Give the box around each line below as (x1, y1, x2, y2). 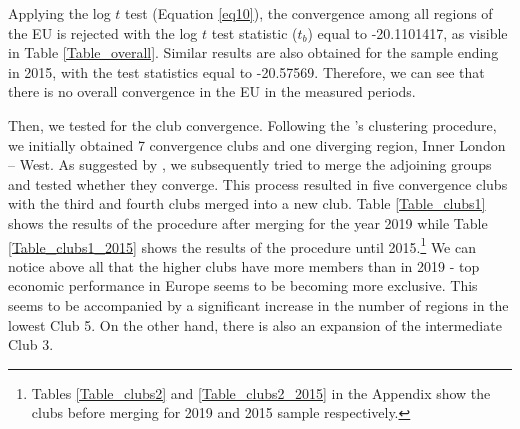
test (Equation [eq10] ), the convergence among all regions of (125, 3, 493, 23)
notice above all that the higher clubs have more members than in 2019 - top (8, 255, 480, 276)
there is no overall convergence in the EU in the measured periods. (8, 81, 416, 102)
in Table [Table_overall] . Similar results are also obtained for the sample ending (8, 42, 499, 63)
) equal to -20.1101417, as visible (307, 22, 508, 43)
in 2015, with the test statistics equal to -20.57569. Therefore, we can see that (8, 61, 485, 82)
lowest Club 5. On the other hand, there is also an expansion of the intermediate (8, 314, 502, 335)
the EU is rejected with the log (8, 22, 198, 43)
